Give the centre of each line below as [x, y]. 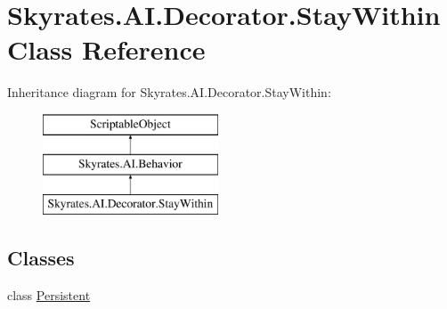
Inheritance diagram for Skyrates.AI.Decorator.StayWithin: [169, 92]
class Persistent [49, 295]
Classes [41, 258]
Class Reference [106, 49]
